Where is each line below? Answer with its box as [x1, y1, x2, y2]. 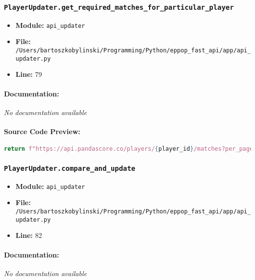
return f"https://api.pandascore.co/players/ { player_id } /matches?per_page [4, 145, 254, 153]
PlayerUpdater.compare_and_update [4, 164, 135, 172]
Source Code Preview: [4, 126, 80, 136]
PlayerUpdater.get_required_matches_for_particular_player [4, 3, 234, 11]
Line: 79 [15, 69, 42, 79]
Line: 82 [15, 230, 42, 240]
